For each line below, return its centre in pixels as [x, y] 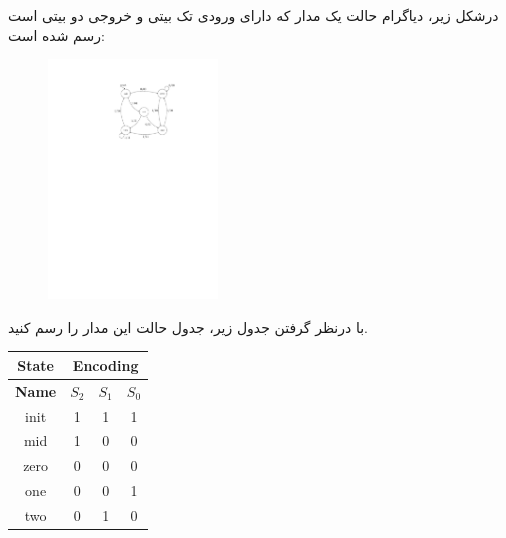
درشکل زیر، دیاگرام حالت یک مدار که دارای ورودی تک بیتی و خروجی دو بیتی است [253, 15]
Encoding [105, 364]
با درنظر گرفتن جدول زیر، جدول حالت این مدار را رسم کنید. [188, 326]
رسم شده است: [56, 34]
